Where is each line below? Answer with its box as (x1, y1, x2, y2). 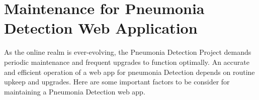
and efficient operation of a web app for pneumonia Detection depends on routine (4, 66, 255, 77)
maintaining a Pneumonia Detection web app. (4, 86, 145, 96)
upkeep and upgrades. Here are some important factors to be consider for (4, 76, 230, 87)
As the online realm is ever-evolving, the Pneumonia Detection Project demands (4, 47, 251, 57)
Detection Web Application (4, 18, 198, 38)
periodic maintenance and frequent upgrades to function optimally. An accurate (4, 56, 249, 67)
